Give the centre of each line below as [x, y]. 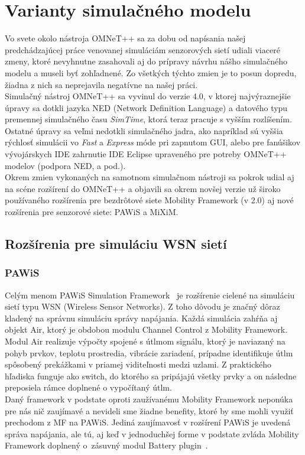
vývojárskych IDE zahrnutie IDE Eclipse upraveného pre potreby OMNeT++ [146, 154]
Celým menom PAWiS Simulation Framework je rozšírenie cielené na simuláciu [150, 295]
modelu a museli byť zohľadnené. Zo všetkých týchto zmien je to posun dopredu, [151, 72]
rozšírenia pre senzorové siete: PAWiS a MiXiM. [92, 212]
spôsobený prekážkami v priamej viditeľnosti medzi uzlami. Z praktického [138, 364]
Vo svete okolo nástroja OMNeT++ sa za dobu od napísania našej [125, 38]
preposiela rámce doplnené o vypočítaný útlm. [88, 387]
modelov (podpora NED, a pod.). [65, 165]
